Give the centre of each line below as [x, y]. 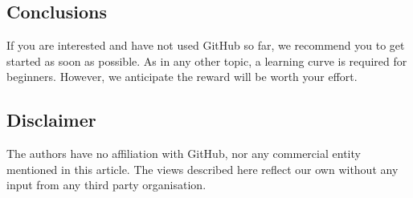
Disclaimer [51, 120]
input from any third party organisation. [106, 185]
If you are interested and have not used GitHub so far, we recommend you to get [206, 45]
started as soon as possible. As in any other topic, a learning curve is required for [207, 61]
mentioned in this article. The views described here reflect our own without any [202, 169]
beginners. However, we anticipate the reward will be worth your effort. [182, 77]
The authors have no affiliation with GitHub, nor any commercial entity [184, 154]
